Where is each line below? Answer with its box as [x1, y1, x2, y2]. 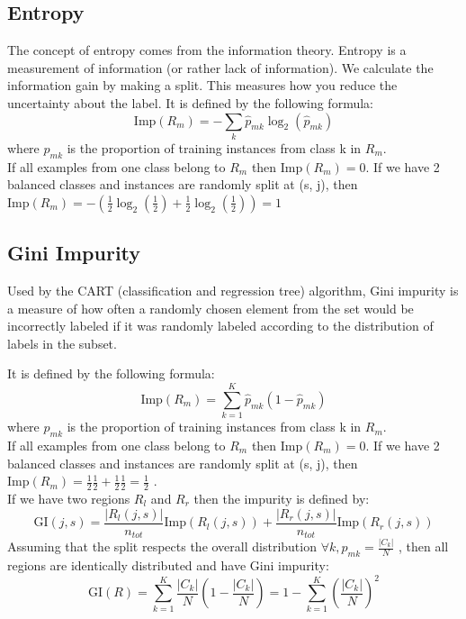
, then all [399, 537, 449, 556]
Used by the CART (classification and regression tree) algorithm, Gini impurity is [7, 281, 459, 300]
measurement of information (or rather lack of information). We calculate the [7, 58, 434, 77]
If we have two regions [7, 489, 130, 507]
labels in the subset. [7, 333, 117, 352]
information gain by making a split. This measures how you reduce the [7, 76, 398, 95]
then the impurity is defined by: [193, 489, 370, 507]
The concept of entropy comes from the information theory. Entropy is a [7, 41, 407, 59]
